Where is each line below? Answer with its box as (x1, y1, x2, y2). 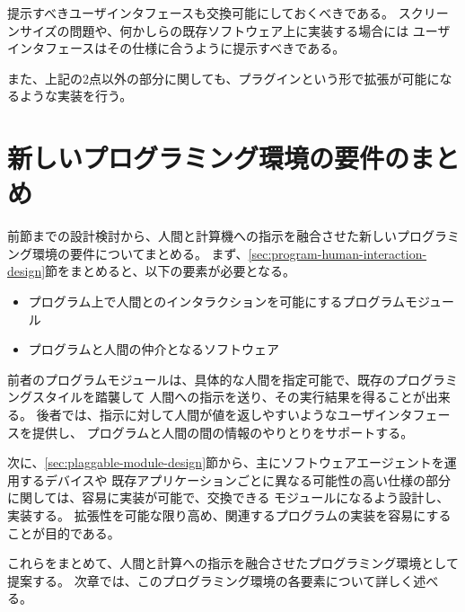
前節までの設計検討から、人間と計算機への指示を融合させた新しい (7, 226, 397, 245)
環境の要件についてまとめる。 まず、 (31, 244, 249, 262)
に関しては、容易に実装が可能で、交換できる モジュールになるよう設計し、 (7, 488, 450, 507)
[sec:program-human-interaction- (248, 244, 427, 262)
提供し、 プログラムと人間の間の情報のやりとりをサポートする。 (31, 422, 414, 441)
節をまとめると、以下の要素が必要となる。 (45, 262, 296, 280)
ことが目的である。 (7, 523, 120, 542)
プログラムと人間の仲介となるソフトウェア (28, 340, 279, 359)
